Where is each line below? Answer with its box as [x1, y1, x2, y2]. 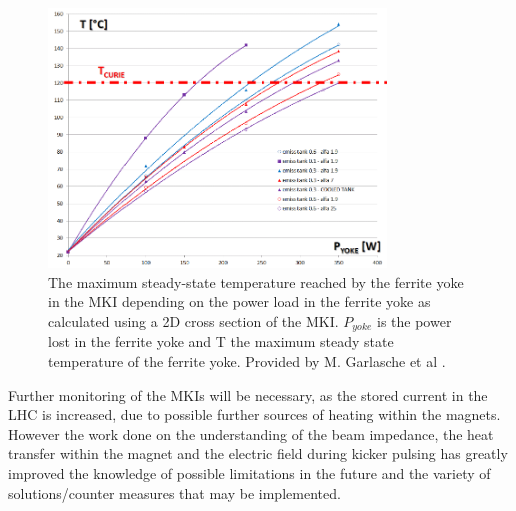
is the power [377, 310, 452, 331]
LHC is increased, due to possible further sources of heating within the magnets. [8, 404, 501, 425]
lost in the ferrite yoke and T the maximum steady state [48, 331, 394, 352]
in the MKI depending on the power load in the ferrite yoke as [48, 291, 431, 312]
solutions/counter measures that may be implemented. [8, 482, 341, 503]
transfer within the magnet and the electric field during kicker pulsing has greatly [8, 443, 508, 464]
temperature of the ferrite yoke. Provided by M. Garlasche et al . [48, 351, 446, 371]
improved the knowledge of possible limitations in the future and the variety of [8, 462, 491, 483]
